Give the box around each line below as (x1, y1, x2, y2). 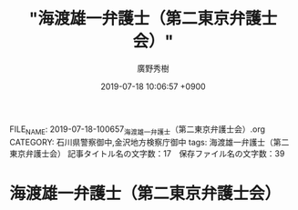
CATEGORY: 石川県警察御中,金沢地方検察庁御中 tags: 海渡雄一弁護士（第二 (9, 136, 290, 147)
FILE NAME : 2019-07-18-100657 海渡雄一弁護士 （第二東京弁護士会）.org (9, 124, 266, 136)
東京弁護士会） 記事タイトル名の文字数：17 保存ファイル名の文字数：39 (9, 147, 285, 159)
